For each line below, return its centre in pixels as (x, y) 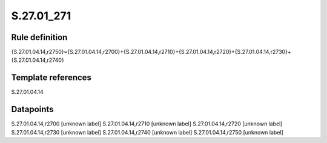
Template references (51, 78)
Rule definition (39, 37)
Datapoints (32, 109)
